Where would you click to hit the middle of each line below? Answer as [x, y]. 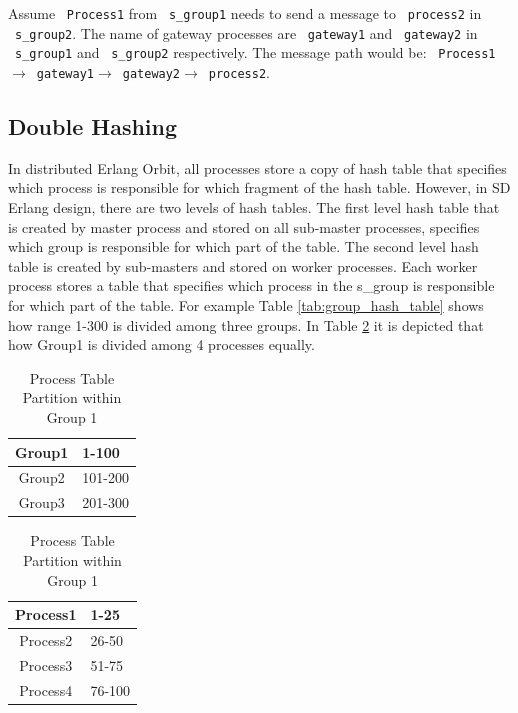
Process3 [46, 664]
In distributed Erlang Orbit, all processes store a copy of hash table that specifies [257, 167]
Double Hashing [93, 126]
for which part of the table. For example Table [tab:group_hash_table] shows [246, 304]
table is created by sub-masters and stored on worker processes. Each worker [243, 265]
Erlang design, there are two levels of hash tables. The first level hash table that [254, 207]
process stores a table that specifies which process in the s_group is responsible [251, 285]
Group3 [41, 502]
